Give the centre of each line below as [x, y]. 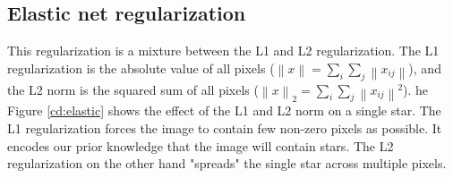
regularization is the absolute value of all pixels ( [141, 68]
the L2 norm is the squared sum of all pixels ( [133, 89]
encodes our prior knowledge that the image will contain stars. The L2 [201, 145]
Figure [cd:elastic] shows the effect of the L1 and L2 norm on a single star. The [224, 110]
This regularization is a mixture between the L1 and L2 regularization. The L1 [223, 51]
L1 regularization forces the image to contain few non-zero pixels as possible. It [225, 127]
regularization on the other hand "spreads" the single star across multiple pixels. [227, 163]
